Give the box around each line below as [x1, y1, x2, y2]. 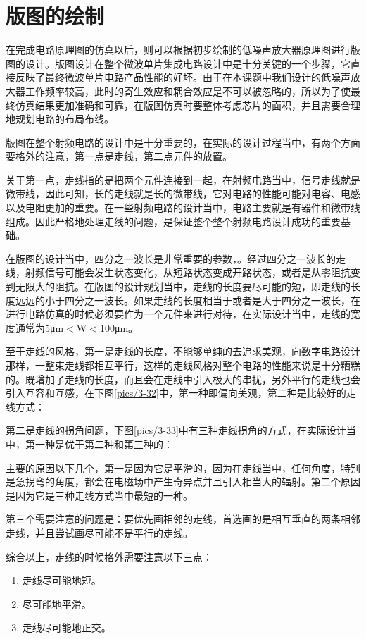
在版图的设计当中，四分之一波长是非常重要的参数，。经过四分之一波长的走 [6, 251, 346, 266]
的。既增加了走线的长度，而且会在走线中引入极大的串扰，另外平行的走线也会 [6, 371, 360, 386]
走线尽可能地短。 [22, 573, 101, 588]
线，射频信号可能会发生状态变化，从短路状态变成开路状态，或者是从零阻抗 [6, 265, 351, 280]
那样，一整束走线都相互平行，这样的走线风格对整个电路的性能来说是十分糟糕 [6, 358, 360, 372]
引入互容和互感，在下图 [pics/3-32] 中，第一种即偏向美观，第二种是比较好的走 [6, 385, 356, 400]
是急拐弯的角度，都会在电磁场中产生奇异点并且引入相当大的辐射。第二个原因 [6, 474, 360, 489]
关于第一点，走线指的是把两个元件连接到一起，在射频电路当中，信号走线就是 [6, 172, 360, 187]
